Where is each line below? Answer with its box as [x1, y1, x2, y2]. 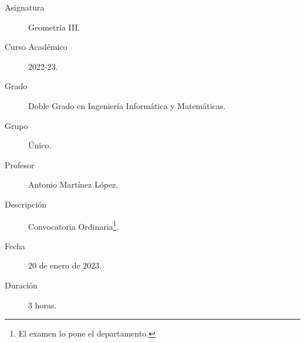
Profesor [5, 158, 35, 171]
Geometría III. [28, 21, 80, 33]
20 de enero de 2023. [28, 259, 102, 271]
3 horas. [28, 298, 57, 311]
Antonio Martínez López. [28, 178, 118, 191]
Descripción [5, 198, 47, 210]
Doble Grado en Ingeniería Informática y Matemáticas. [28, 99, 226, 111]
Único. [28, 139, 52, 151]
